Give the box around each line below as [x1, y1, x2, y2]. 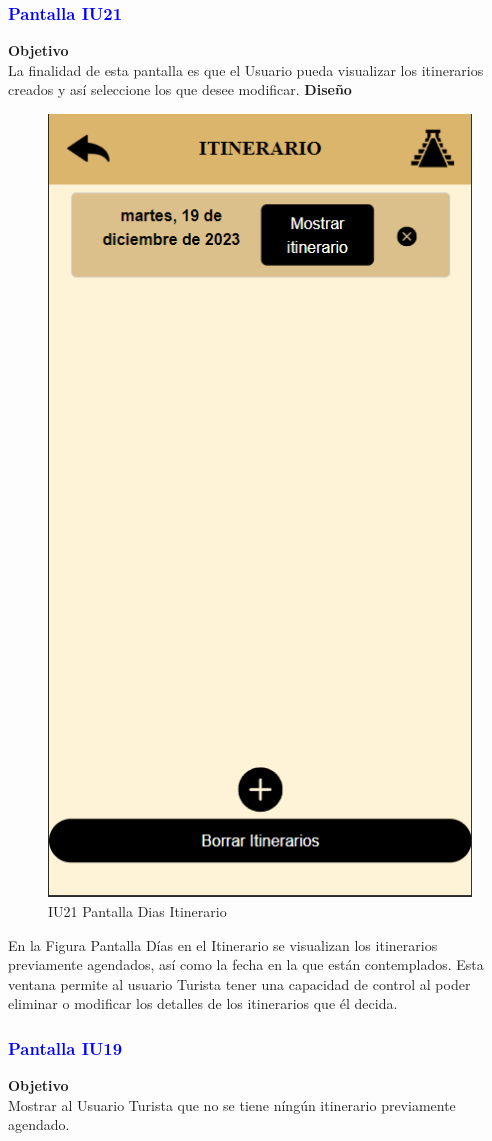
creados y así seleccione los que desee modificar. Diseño [8, 79, 352, 100]
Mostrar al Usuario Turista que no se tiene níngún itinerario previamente [8, 1094, 456, 1115]
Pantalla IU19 [8, 1035, 123, 1060]
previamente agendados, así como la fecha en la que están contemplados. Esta [8, 954, 484, 975]
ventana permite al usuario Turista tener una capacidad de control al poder [8, 973, 471, 994]
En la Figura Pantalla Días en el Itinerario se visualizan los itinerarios [8, 934, 438, 955]
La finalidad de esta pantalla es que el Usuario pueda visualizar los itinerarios [8, 59, 484, 80]
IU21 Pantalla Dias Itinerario [48, 901, 227, 922]
